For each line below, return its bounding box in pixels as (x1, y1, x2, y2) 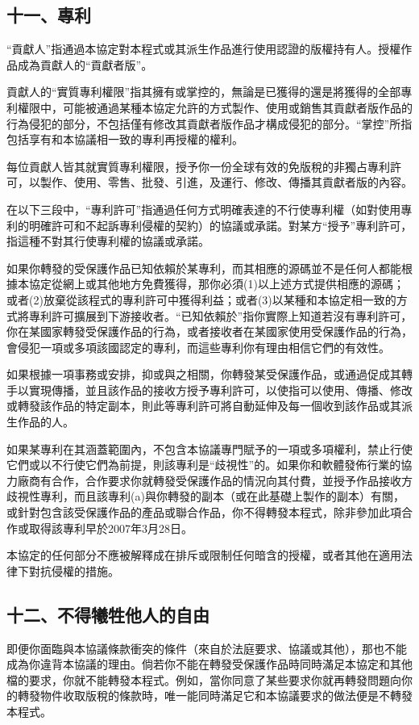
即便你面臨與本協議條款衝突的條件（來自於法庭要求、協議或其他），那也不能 (6, 639, 407, 656)
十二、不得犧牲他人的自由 (6, 601, 209, 627)
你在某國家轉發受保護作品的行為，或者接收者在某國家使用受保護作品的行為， (6, 323, 413, 340)
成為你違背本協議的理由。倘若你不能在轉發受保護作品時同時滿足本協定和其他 (6, 656, 413, 673)
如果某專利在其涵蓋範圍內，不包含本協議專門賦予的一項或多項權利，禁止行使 (6, 440, 413, 457)
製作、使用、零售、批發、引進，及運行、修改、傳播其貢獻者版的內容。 (39, 174, 413, 191)
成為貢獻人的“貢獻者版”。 (17, 56, 153, 73)
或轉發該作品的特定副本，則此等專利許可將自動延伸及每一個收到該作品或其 (6, 397, 401, 414)
